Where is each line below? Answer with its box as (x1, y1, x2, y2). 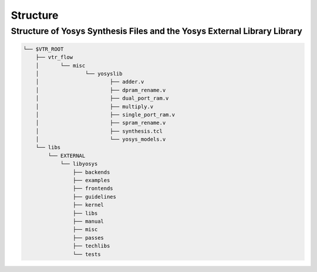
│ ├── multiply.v (35, 103, 154, 110)
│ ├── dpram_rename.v (35, 87, 166, 93)
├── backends (72, 169, 110, 175)
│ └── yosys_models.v (35, 136, 166, 143)
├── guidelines (72, 193, 117, 200)
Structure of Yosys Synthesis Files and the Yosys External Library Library (11, 26, 302, 36)
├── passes (72, 234, 104, 241)
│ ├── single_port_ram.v (35, 111, 176, 118)
